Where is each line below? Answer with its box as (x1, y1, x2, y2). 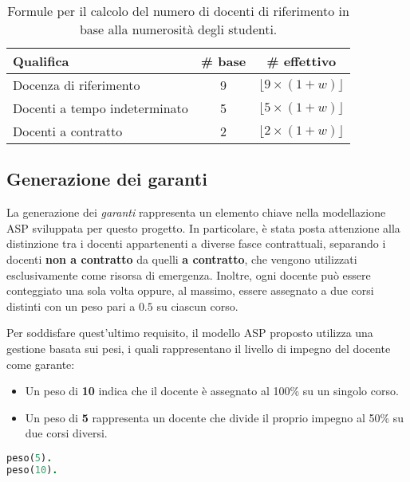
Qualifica (13, 52, 69, 70)
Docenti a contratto (13, 122, 123, 140)
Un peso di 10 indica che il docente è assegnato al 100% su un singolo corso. (25, 382, 399, 399)
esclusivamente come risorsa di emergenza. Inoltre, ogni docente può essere (6, 266, 371, 283)
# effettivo (266, 52, 337, 70)
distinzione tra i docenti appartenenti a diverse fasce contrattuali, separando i (6, 235, 386, 252)
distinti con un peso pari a (6, 297, 136, 314)
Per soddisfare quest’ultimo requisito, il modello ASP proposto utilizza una (6, 324, 373, 341)
